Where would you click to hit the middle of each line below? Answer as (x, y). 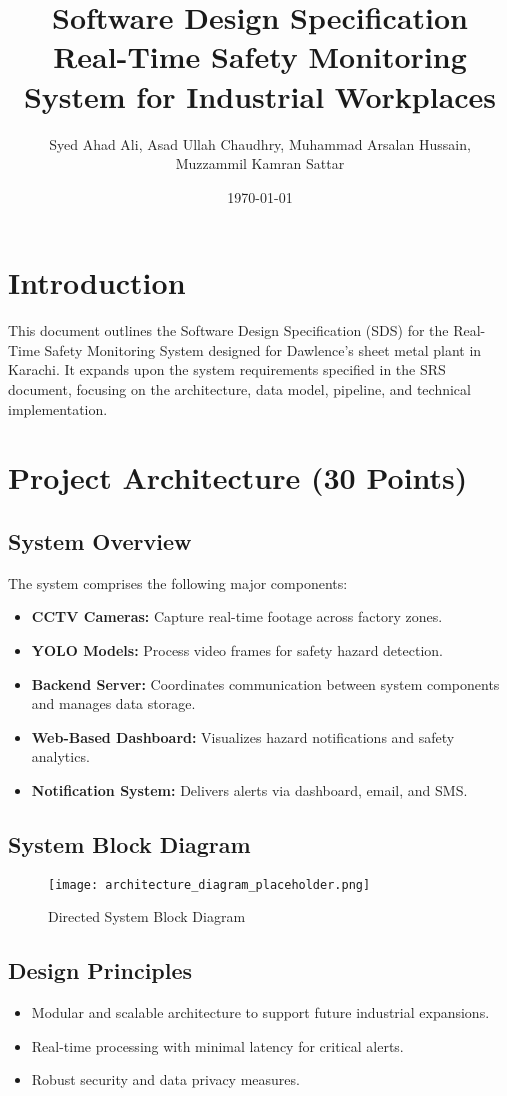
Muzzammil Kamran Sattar (260, 163)
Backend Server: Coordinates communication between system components (265, 683)
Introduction (97, 282)
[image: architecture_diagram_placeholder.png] (209, 884)
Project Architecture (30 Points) (238, 477)
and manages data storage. (113, 703)
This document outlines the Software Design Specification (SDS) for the (228, 330)
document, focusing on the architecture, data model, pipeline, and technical (239, 389)
